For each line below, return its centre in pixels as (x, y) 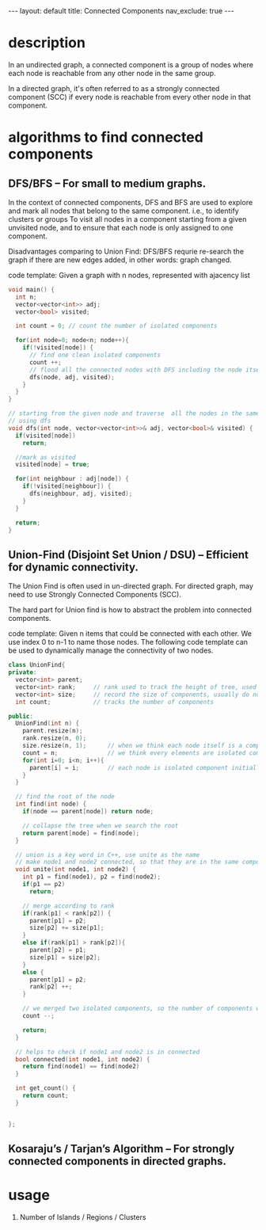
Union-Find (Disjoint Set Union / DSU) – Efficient (129, 555)
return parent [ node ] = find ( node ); (81, 833)
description (47, 43)
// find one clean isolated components (95, 355)
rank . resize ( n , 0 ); (55, 738)
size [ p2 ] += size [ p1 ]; (66, 928)
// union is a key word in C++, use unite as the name (108, 855)
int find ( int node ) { (51, 804)
